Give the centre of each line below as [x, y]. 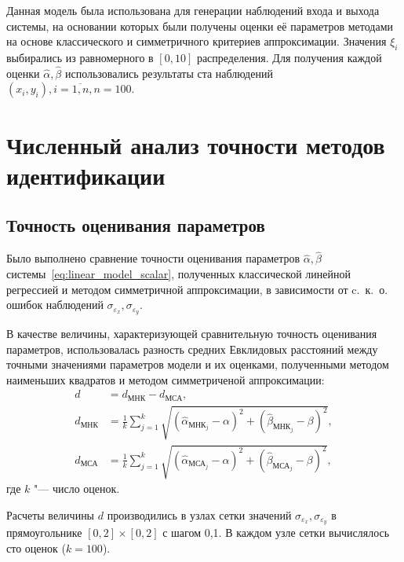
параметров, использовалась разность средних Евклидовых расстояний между [192, 349]
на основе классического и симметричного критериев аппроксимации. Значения [197, 41]
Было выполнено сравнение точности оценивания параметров [153, 258]
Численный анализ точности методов [196, 144]
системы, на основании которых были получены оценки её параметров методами [200, 26]
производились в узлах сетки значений [199, 514]
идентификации [86, 175]
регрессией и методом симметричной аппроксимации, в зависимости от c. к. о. [197, 289]
